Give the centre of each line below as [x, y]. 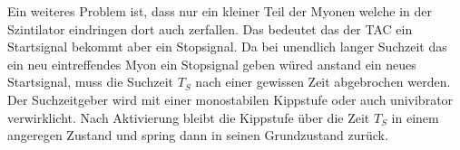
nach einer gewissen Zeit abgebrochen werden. [323, 82]
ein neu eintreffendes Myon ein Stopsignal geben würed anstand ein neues [212, 64]
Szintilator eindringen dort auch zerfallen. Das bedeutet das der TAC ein [210, 28]
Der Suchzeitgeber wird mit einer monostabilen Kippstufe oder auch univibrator [230, 99]
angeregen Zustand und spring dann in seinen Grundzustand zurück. [198, 135]
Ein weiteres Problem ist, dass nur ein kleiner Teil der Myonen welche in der [220, 11]
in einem [415, 117]
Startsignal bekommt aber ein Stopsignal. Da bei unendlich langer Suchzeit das [227, 47]
